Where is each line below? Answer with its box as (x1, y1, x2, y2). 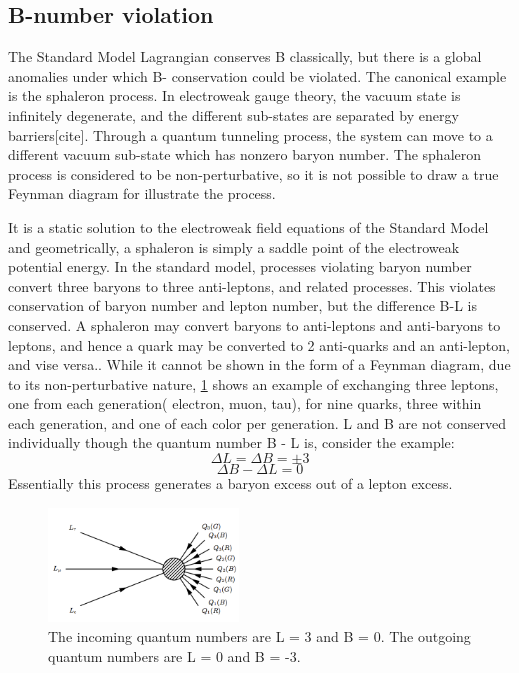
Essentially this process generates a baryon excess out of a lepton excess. (8, 473, 453, 494)
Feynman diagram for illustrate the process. (8, 183, 276, 204)
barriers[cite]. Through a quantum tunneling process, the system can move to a (8, 124, 493, 145)
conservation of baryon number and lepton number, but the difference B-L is (8, 295, 477, 316)
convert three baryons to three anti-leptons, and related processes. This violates (8, 275, 496, 296)
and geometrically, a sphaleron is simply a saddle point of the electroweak (8, 236, 460, 257)
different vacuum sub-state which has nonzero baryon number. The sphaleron (8, 144, 482, 165)
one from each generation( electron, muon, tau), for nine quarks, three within (8, 393, 482, 414)
